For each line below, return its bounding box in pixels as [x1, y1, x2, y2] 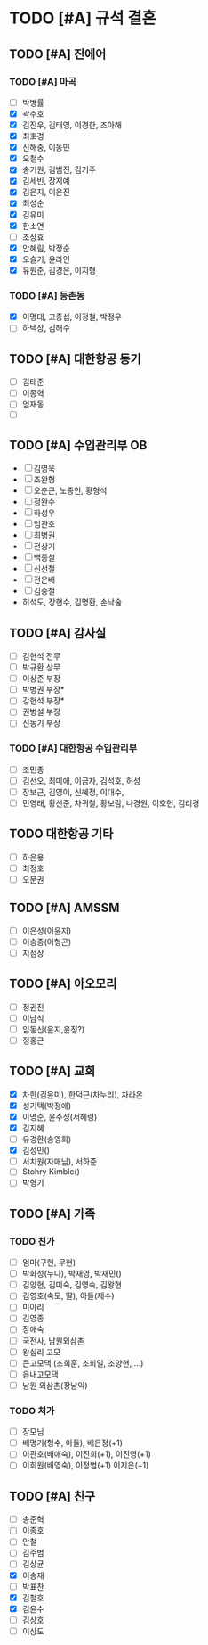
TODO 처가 [9, 1404, 55, 1417]
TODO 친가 [9, 1235, 55, 1247]
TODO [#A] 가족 [9, 1205, 96, 1221]
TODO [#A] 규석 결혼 [9, 8, 157, 29]
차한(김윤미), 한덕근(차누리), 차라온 [21, 1089, 144, 1099]
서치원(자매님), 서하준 [21, 1156, 98, 1167]
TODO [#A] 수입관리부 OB [9, 438, 148, 453]
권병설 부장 [21, 706, 61, 718]
